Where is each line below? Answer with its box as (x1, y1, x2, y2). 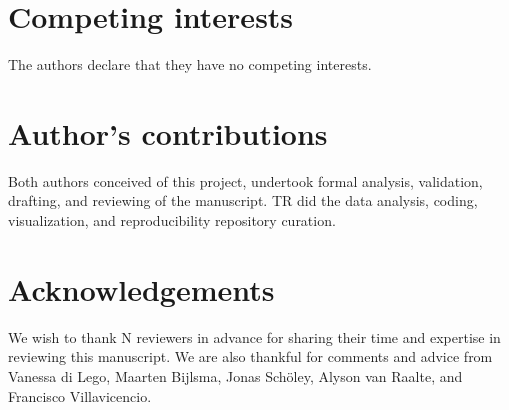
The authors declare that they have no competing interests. (8, 54, 372, 75)
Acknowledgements (8, 268, 275, 309)
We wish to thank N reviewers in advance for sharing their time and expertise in (8, 326, 501, 347)
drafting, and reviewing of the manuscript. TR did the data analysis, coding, (8, 190, 478, 211)
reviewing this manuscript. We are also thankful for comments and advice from (8, 346, 493, 367)
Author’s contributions (8, 112, 328, 153)
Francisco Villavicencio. (8, 385, 152, 406)
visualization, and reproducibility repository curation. (8, 210, 336, 231)
